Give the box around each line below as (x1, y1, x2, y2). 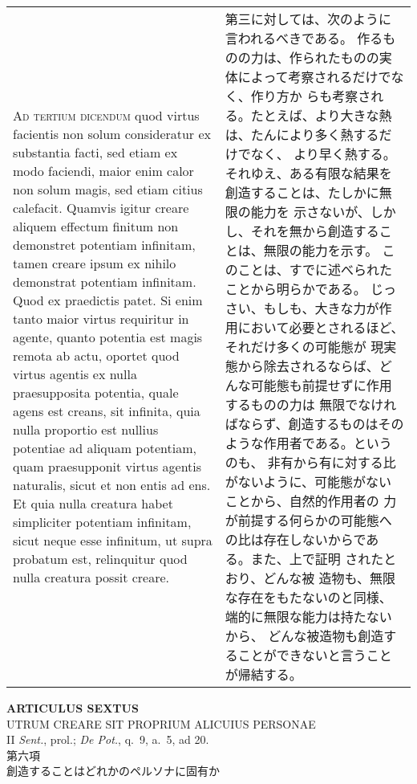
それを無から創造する (250, 222, 379, 240)
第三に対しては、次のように (225, 10, 392, 28)
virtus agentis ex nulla (13, 365, 137, 383)
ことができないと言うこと (237, 646, 392, 664)
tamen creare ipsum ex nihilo (13, 254, 176, 272)
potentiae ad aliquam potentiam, (13, 439, 196, 457)
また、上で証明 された (250, 549, 384, 568)
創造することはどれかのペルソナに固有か (6, 762, 220, 779)
